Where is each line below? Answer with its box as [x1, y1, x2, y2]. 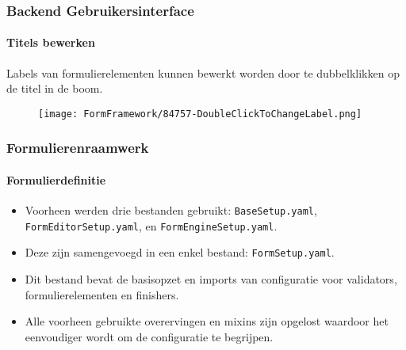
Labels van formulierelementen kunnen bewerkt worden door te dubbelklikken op [6, 64, 400, 81]
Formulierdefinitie [6, 171, 106, 188]
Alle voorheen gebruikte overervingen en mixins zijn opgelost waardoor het [25, 313, 389, 329]
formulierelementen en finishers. [25, 286, 179, 302]
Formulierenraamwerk [6, 138, 149, 158]
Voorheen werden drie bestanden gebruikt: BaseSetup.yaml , [25, 202, 317, 219]
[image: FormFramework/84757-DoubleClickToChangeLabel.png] [38, 108, 362, 120]
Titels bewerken [6, 34, 95, 51]
